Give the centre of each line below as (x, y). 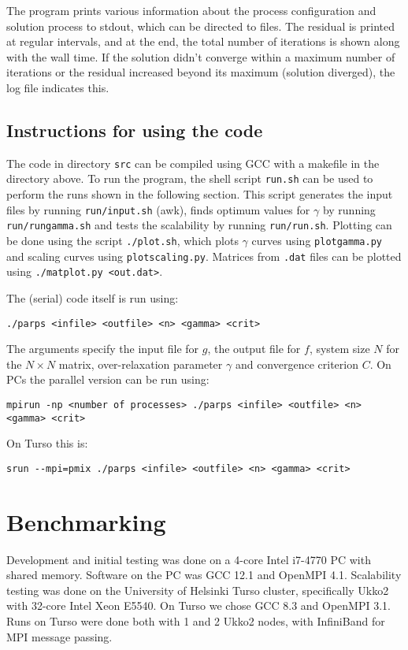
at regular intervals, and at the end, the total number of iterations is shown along (203, 41)
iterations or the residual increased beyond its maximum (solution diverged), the (201, 72)
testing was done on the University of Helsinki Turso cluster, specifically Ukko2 (198, 590)
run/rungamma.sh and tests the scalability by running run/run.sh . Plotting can (199, 225)
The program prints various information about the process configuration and (191, 10)
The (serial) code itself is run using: (93, 297)
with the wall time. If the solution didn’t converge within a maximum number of (201, 56)
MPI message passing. (59, 636)
